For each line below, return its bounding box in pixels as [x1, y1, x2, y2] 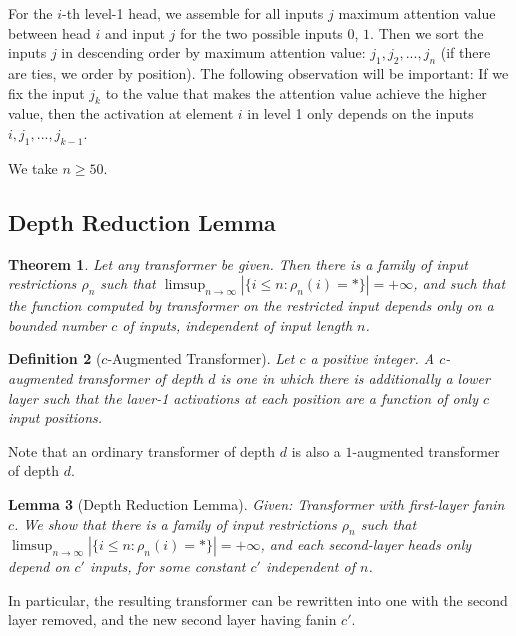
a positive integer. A [310, 348, 435, 369]
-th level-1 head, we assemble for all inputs [62, 3, 324, 23]
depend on [8, 556, 70, 577]
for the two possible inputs [180, 22, 343, 43]
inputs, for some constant [89, 556, 246, 577]
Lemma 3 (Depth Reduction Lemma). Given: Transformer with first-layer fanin [8, 493, 505, 514]
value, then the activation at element [8, 103, 234, 124]
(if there [440, 42, 491, 63]
